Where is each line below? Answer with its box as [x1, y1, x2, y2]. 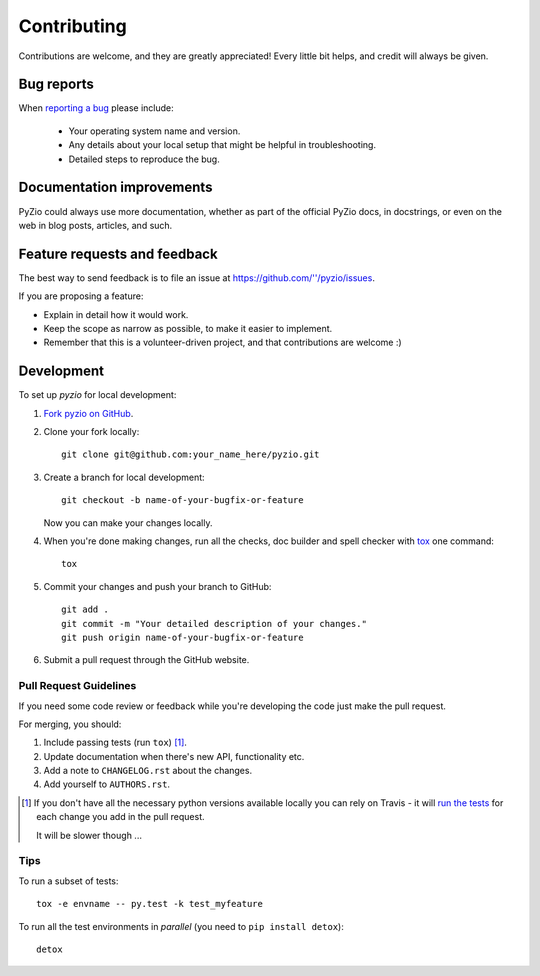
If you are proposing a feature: [18, 290, 144, 302]
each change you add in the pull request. [36, 811, 205, 823]
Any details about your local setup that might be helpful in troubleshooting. [68, 139, 377, 151]
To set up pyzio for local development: [18, 389, 177, 401]
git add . [61, 604, 109, 615]
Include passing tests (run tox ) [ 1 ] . [43, 736, 187, 749]
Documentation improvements [18, 179, 213, 196]
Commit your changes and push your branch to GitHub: [43, 580, 272, 592]
